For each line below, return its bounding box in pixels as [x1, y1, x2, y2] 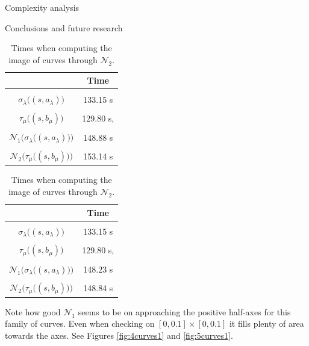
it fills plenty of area [229, 317, 304, 330]
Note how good [5, 305, 61, 318]
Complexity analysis [5, 1, 80, 13]
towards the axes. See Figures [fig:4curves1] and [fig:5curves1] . [5, 329, 233, 341]
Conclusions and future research [5, 21, 123, 34]
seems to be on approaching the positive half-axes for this [78, 305, 291, 318]
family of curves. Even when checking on [5, 317, 155, 330]
